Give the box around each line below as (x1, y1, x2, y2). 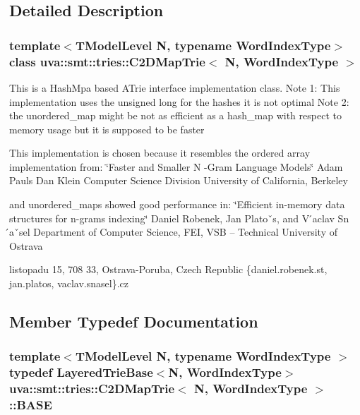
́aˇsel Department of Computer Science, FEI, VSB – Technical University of (9, 224, 337, 239)
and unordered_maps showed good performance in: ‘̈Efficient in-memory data (9, 197, 345, 212)
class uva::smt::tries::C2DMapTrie (9, 52, 205, 70)
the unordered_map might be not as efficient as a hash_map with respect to (9, 108, 342, 123)
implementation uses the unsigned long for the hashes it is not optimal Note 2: (9, 94, 349, 109)
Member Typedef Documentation (9, 311, 258, 332)
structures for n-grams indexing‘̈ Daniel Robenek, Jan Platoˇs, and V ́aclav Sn (9, 210, 349, 225)
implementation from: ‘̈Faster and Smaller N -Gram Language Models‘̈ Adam (9, 159, 343, 174)
